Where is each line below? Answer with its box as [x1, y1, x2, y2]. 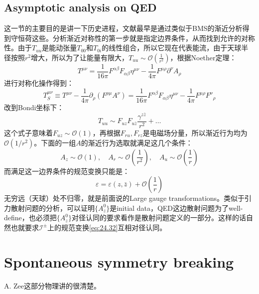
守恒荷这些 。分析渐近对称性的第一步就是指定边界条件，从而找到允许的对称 [10, 32, 255, 43]
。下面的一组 [34, 137, 76, 147]
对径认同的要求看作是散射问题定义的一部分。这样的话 [71, 212, 246, 223]
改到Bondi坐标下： [4, 102, 64, 112]
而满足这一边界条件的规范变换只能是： [4, 165, 129, 176]
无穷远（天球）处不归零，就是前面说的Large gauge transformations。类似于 [4, 193, 245, 203]
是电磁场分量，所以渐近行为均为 [142, 128, 248, 138]
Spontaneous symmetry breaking [4, 251, 234, 272]
